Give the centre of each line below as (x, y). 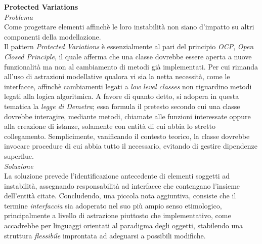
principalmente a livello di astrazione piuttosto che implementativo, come (118, 215)
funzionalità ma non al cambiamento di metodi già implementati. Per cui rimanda (131, 66)
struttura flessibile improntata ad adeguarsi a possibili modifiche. (105, 235)
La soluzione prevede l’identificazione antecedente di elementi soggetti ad (117, 176)
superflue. (19, 155)
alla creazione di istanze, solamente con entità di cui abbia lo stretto (110, 126)
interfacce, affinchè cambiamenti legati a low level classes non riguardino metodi (128, 86)
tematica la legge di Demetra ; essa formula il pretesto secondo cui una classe (122, 106)
